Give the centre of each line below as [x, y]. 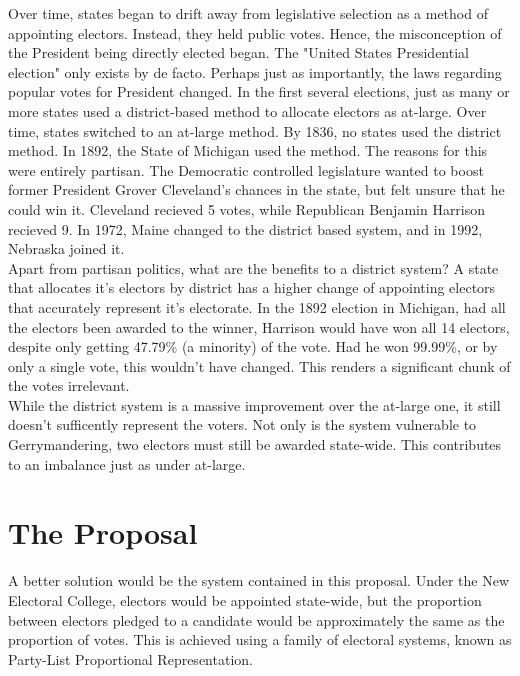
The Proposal [103, 532]
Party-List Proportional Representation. [130, 658]
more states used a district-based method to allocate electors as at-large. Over [247, 110]
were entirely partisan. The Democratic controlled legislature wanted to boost [246, 169]
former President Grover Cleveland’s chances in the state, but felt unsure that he [256, 189]
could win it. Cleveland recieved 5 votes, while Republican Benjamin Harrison [247, 208]
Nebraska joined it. [66, 248]
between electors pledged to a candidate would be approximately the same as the [256, 619]
